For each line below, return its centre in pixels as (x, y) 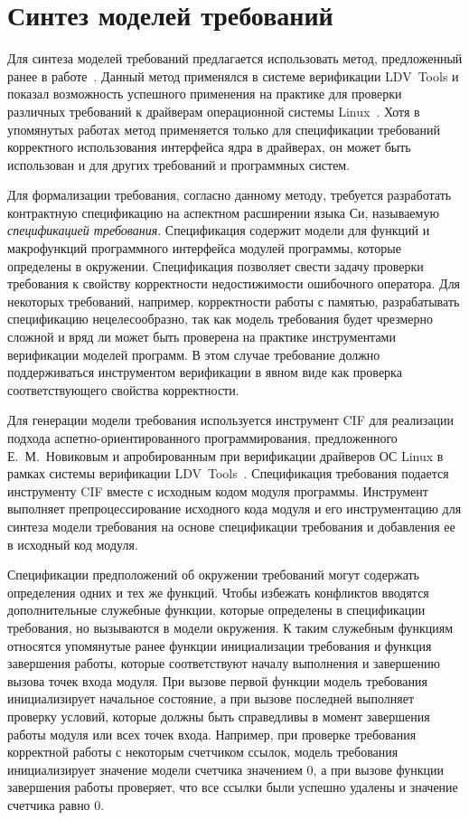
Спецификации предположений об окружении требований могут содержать (213, 575)
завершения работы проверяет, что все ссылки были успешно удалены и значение (233, 787)
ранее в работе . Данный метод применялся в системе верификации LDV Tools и (233, 75)
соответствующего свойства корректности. (123, 389)
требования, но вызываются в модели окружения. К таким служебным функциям (230, 627)
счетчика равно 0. (56, 804)
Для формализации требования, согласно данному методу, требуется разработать (230, 195)
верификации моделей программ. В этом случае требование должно (194, 354)
